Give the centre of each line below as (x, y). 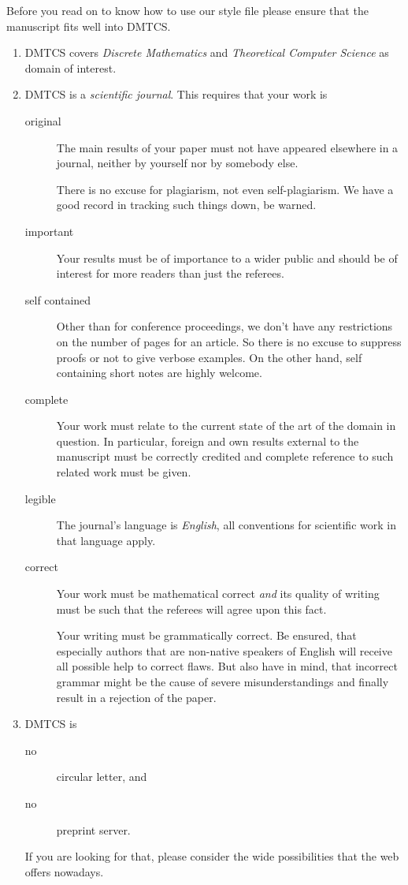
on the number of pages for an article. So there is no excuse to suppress (229, 341)
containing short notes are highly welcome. (159, 373)
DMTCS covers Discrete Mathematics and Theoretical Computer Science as (207, 52)
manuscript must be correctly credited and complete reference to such (225, 456)
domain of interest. (70, 67)
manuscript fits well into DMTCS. (89, 26)
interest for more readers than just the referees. (170, 273)
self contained (58, 299)
